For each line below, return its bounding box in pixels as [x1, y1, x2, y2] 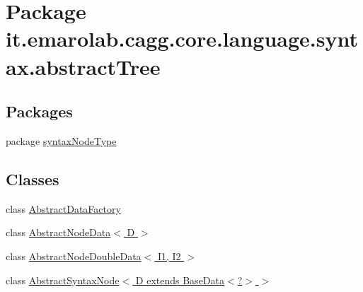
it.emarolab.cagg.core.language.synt [6, 24, 358, 53]
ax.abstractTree [6, 52, 161, 81]
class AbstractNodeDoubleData [6, 248, 142, 263]
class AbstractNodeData [6, 225, 111, 240]
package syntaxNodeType [6, 133, 117, 148]
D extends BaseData [135, 272, 224, 287]
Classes [6, 168, 59, 189]
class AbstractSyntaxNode [6, 272, 120, 287]
